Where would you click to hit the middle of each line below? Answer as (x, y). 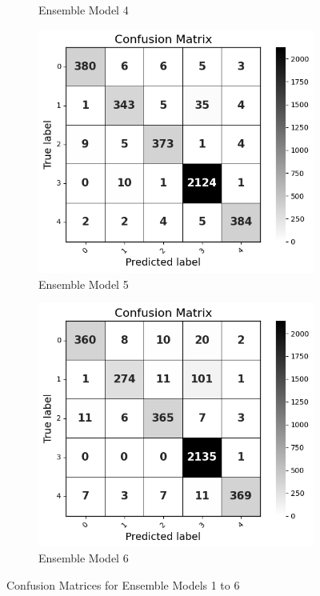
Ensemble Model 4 (84, 10)
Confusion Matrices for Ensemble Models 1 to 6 (123, 584)
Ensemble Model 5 (84, 284)
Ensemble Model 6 (84, 558)
